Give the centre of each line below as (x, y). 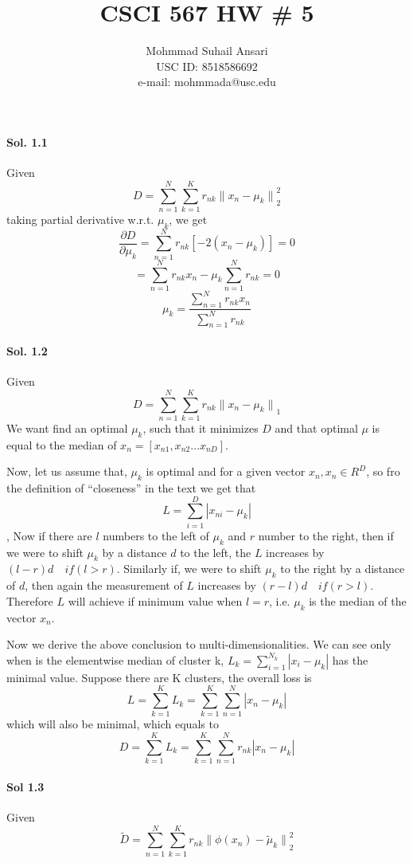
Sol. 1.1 (27, 141)
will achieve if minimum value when (155, 600)
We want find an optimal (67, 428)
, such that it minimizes (201, 428)
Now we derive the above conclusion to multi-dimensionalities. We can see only (199, 644)
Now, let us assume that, (67, 471)
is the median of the (358, 600)
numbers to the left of (156, 535)
